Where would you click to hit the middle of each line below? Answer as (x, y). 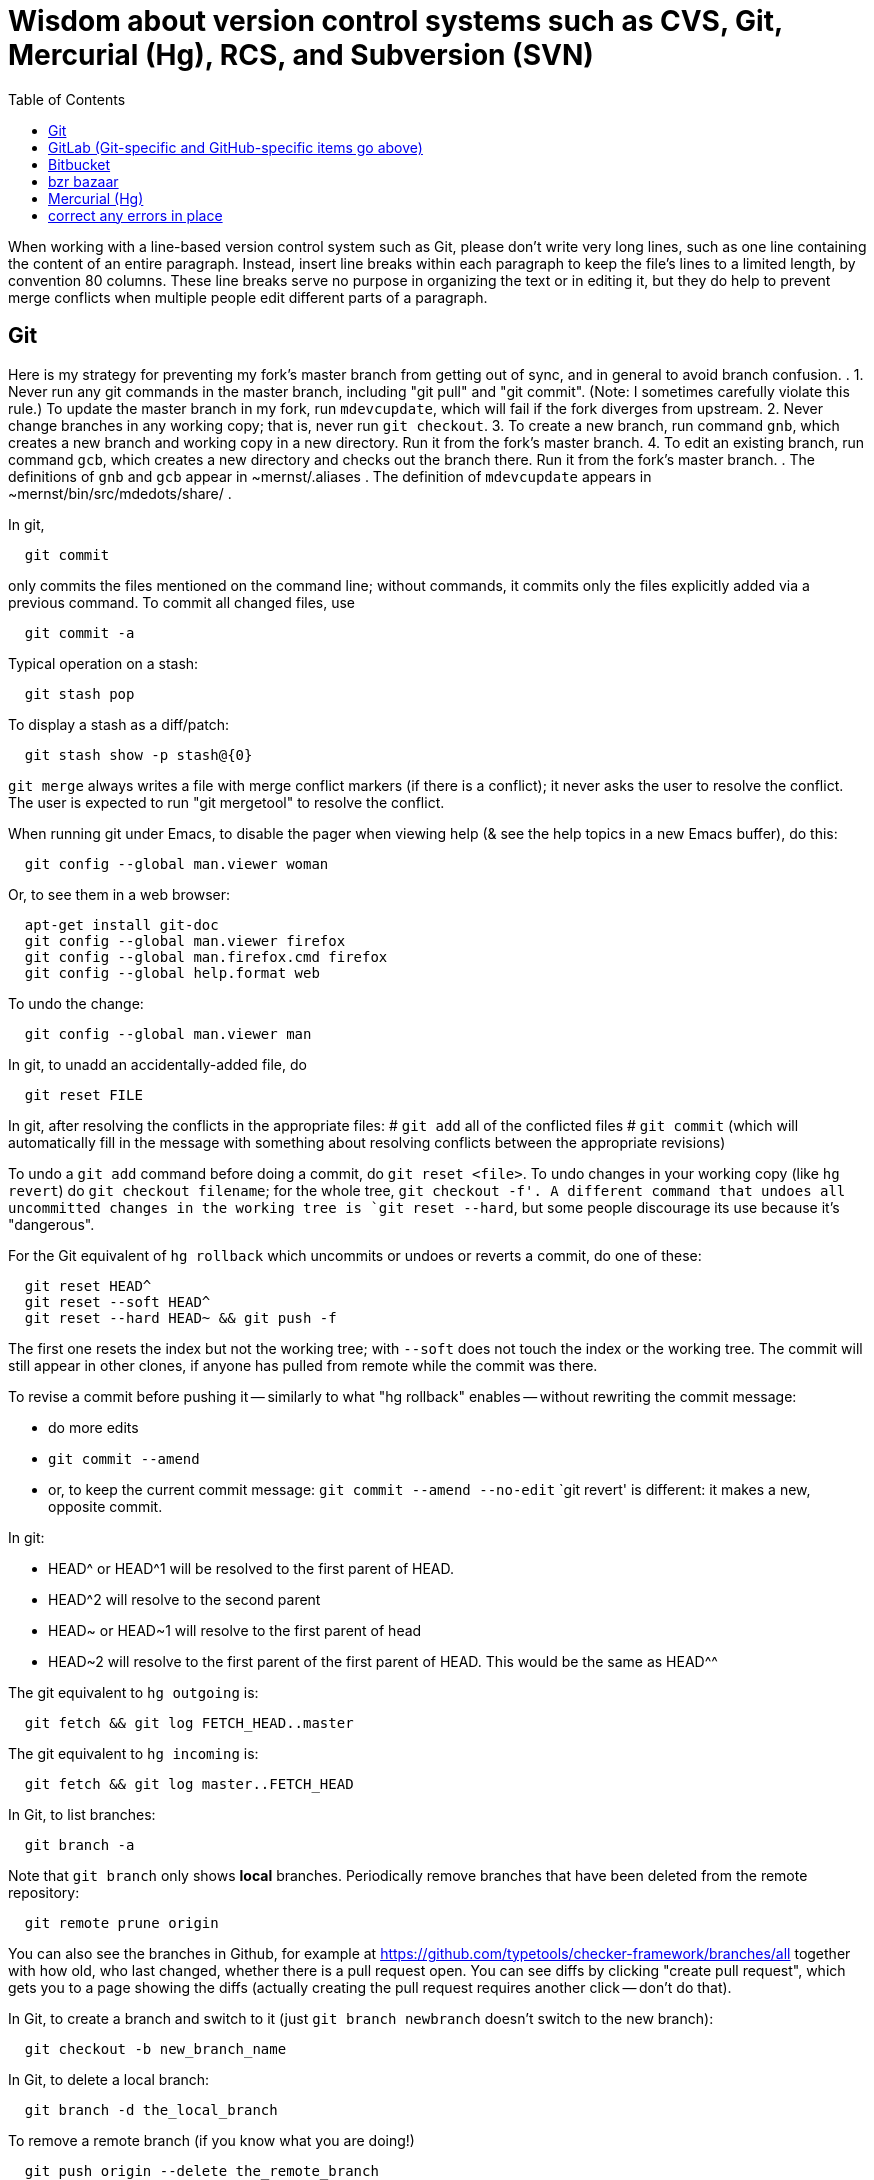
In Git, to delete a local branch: (109, 2079)
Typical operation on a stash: (103, 663)
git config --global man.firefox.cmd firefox (206, 956)
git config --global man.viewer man (168, 1033)
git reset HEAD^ (88, 1285)
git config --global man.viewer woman (176, 863)
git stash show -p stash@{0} (138, 754)
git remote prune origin (121, 1922)
